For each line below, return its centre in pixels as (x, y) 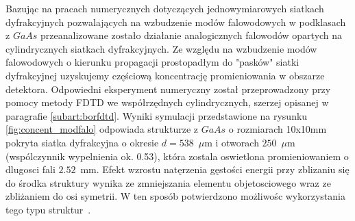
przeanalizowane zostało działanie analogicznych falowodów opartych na (192, 35)
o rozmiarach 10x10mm (278, 129)
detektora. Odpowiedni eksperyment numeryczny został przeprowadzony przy (168, 89)
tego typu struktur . (48, 209)
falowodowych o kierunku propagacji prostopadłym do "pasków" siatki (152, 62)
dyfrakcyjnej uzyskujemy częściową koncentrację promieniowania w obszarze (165, 75)
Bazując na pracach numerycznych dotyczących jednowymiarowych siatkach (165, 8)
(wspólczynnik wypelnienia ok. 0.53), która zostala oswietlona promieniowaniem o (177, 156)
